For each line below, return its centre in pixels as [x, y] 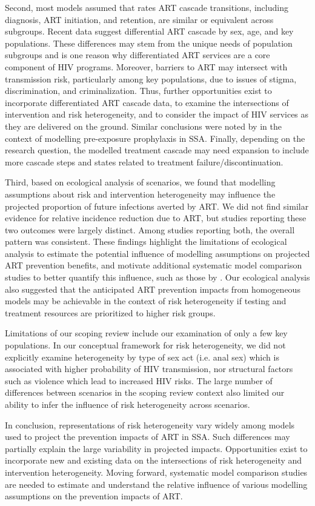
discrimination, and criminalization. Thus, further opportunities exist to [138, 91]
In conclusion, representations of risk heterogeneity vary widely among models [150, 424]
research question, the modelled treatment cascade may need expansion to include [157, 150]
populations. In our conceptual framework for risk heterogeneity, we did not [145, 345]
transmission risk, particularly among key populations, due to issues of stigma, [151, 78]
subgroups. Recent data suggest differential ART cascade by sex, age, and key [149, 31]
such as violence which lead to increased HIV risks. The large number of [139, 380]
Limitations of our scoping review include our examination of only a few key [146, 333]
